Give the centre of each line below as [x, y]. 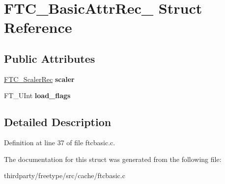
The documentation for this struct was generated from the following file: [113, 159]
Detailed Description [58, 122]
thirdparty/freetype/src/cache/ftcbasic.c [65, 175]
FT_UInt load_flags [37, 95]
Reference [38, 27]
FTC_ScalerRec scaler [39, 79]
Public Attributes [50, 58]
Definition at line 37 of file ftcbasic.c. [60, 143]
